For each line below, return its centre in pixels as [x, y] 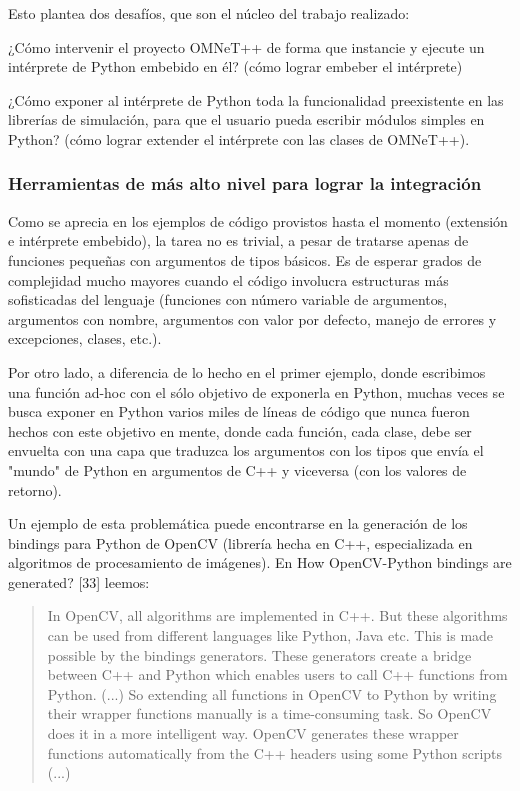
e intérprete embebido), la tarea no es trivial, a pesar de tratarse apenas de [238, 240]
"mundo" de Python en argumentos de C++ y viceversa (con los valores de [237, 469]
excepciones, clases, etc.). [85, 338]
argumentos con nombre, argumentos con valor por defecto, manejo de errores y [252, 318]
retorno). [35, 489]
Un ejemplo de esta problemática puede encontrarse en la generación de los [238, 523]
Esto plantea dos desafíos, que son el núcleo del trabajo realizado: [209, 13]
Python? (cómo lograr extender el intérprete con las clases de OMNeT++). [239, 138]
